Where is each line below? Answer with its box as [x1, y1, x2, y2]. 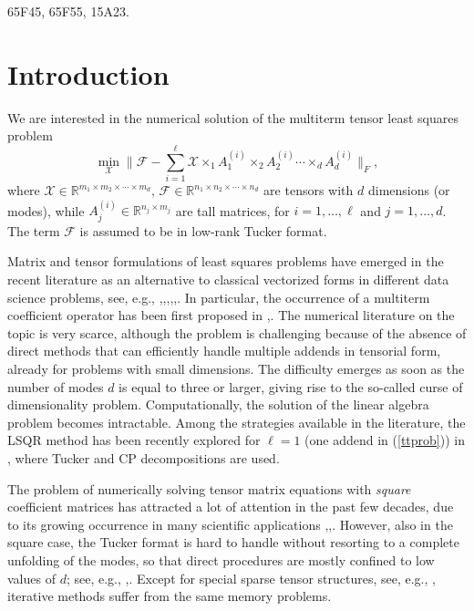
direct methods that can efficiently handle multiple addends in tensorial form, [7, 341, 441, 360]
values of [7, 568, 56, 587]
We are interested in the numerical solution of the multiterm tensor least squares [7, 108, 459, 127]
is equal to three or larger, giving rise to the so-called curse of [118, 377, 463, 396]
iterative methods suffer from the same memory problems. [7, 586, 332, 606]
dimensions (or [367, 181, 450, 200]
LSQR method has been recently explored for [7, 430, 261, 450]
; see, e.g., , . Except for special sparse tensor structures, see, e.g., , [66, 568, 436, 587]
